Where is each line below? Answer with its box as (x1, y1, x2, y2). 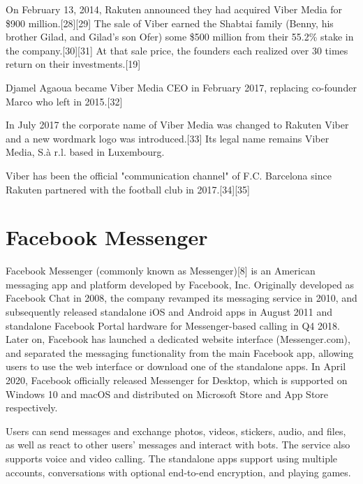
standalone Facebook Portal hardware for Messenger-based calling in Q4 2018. (6, 318, 340, 332)
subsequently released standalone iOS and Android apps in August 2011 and (6, 305, 333, 319)
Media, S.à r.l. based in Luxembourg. (6, 145, 165, 159)
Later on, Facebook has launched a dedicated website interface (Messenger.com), (6, 332, 350, 346)
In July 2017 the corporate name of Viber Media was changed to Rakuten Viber (6, 117, 349, 132)
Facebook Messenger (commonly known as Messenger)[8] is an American (6, 263, 316, 278)
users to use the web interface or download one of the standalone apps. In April (6, 359, 346, 374)
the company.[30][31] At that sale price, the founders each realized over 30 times (6, 43, 348, 57)
